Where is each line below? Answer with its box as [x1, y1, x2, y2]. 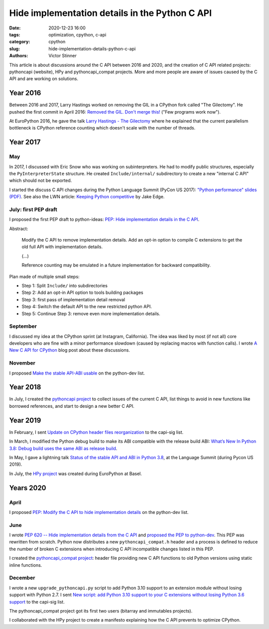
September [9, 323, 37, 330]
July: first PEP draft [9, 206, 57, 213]
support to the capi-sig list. [9, 599, 65, 605]
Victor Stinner [48, 53, 77, 59]
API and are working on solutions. [9, 76, 79, 82]
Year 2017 [9, 138, 41, 146]
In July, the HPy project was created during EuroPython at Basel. [9, 471, 142, 477]
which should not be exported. [9, 177, 72, 184]
